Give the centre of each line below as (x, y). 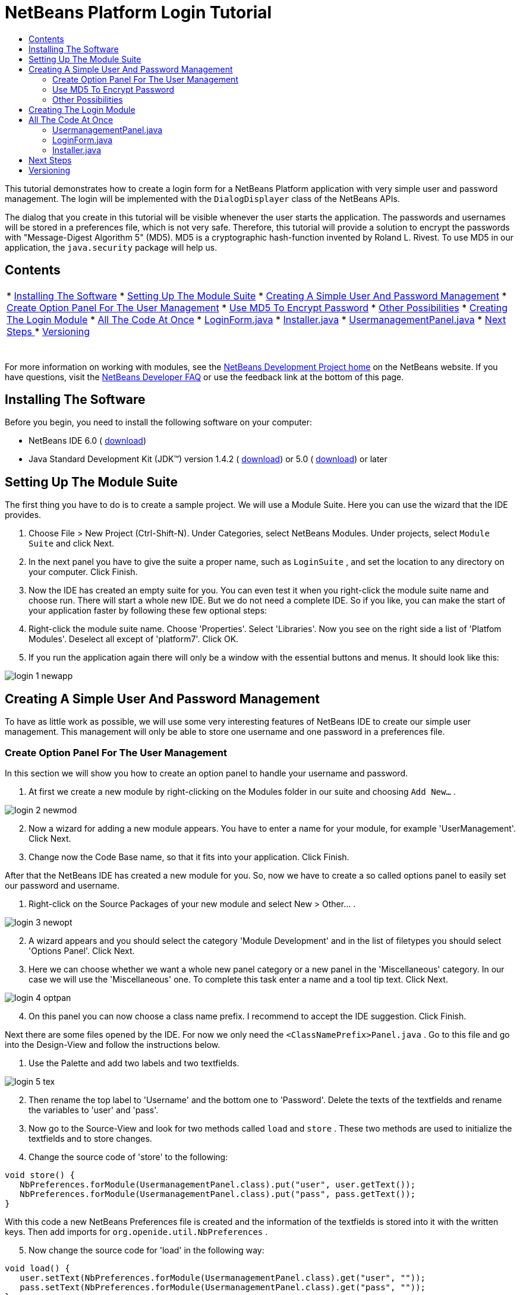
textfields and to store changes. (90, 1138)
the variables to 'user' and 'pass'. (94, 1110)
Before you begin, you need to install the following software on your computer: (159, 422)
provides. (23, 515)
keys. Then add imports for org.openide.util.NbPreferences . (136, 1231)
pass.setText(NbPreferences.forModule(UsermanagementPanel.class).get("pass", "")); (223, 1287)
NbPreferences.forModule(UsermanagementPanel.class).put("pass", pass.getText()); (218, 1194)
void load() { (37, 1268)
